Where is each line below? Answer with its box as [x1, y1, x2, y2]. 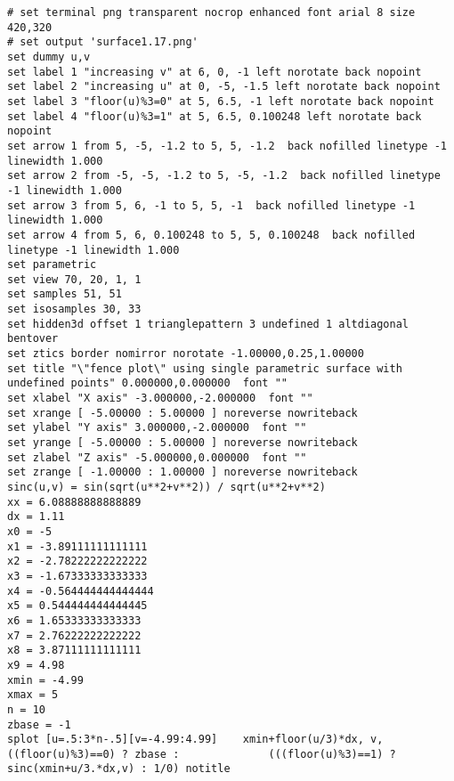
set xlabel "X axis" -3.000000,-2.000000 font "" [7, 392, 313, 405]
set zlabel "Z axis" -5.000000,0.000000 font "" [7, 451, 307, 464]
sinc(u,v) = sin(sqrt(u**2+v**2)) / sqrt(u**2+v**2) [7, 481, 326, 493]
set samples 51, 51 [7, 288, 122, 301]
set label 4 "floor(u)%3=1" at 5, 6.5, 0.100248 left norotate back [7, 110, 422, 123]
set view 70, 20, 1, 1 [7, 273, 142, 286]
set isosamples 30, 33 [7, 303, 142, 316]
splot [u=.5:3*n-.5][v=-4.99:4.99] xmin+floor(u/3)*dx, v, [7, 733, 384, 746]
